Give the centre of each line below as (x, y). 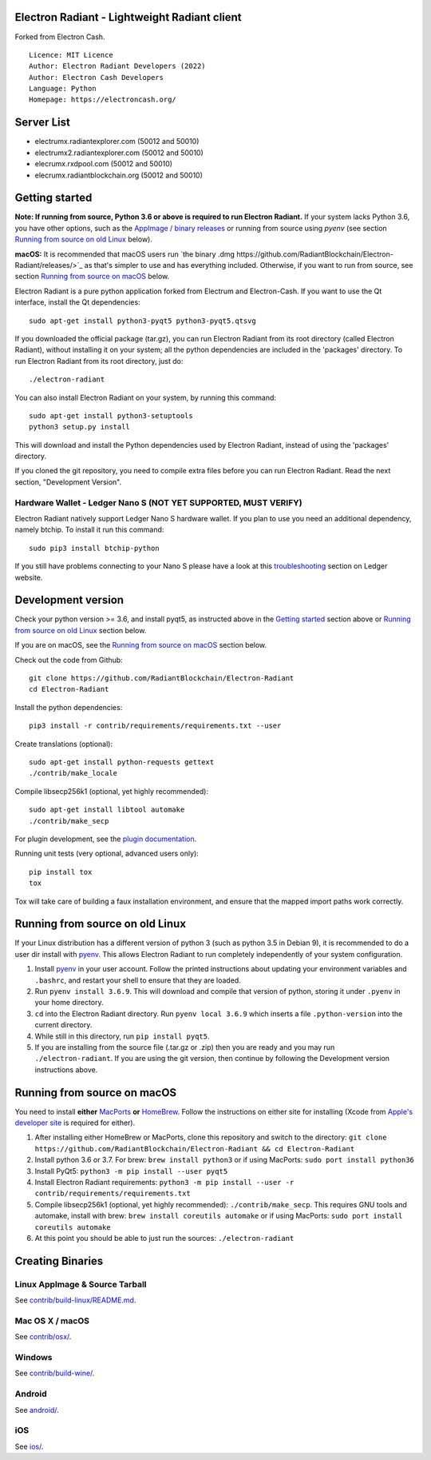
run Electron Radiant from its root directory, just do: (99, 361)
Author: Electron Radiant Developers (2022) (118, 66)
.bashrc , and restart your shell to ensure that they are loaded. (138, 980)
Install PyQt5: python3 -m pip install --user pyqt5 (131, 1171)
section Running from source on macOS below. (92, 277)
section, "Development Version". (68, 482)
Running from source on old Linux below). (84, 239)
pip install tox (61, 872)
